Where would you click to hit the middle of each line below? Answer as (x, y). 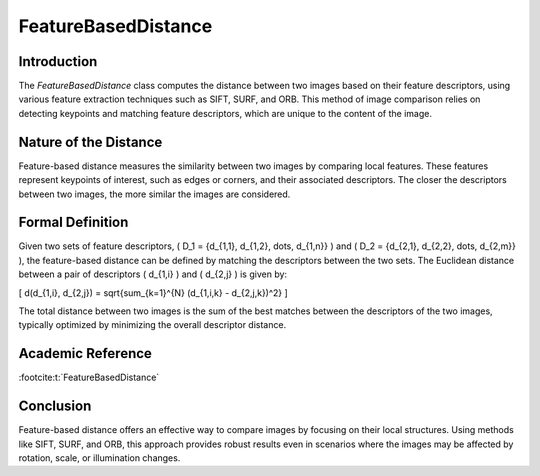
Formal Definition (73, 222)
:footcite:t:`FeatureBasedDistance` (89, 377)
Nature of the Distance (90, 141)
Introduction (58, 61)
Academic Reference (85, 353)
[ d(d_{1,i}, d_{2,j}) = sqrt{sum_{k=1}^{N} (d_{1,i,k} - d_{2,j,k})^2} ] (153, 292)
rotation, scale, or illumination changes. (99, 457)
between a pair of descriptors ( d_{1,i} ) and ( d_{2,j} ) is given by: (153, 274)
